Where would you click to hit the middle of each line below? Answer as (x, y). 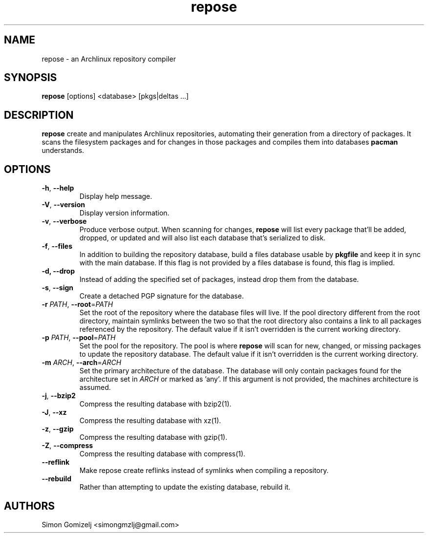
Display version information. (124, 213)
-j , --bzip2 (59, 396)
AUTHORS (30, 506)
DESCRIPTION (39, 115)
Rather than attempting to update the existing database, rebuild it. (185, 487)
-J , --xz (54, 412)
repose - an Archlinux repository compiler (109, 59)
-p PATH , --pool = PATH (79, 338)
